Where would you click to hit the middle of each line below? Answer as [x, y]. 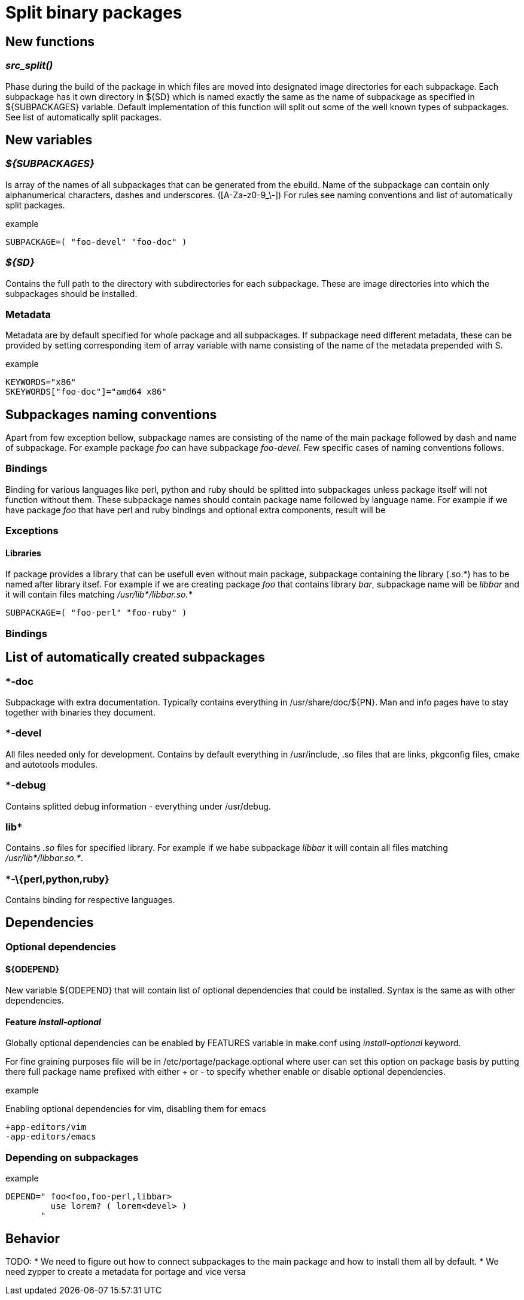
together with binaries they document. [80, 713]
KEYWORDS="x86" [41, 382]
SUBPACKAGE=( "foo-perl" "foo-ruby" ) [96, 613]
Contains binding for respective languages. [90, 900]
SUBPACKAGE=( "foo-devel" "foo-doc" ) [96, 242]
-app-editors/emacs [51, 1137]
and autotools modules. [52, 764]
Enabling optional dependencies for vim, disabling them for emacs [136, 1109]
